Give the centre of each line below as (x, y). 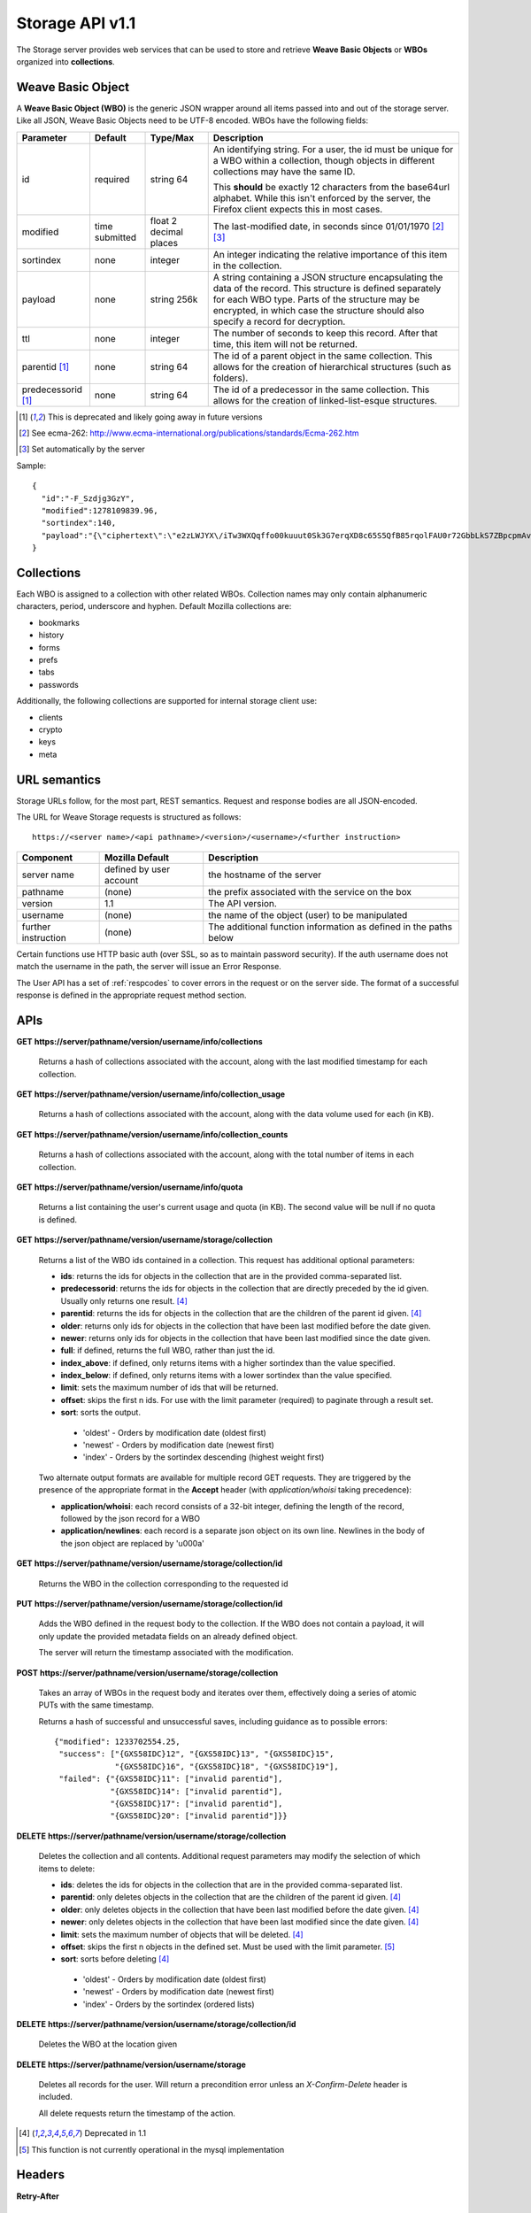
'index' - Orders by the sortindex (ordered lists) (169, 2004)
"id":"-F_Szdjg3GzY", (88, 498)
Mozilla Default (137, 857)
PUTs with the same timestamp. (96, 1705)
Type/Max (172, 137)
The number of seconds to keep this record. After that (325, 333)
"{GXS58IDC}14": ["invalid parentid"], (196, 1791)
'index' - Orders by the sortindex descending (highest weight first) (204, 1457)
